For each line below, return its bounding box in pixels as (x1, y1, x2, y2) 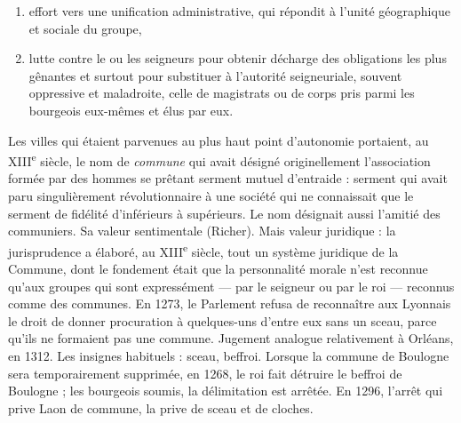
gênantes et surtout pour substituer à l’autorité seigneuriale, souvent (28, 66, 402, 84)
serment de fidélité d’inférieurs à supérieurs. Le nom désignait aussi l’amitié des (8, 204, 441, 222)
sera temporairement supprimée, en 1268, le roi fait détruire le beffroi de (8, 363, 402, 382)
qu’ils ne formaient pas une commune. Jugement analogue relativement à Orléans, (8, 329, 454, 347)
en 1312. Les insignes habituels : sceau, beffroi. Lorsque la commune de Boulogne (8, 347, 449, 364)
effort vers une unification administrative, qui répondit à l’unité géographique (28, 2, 450, 20)
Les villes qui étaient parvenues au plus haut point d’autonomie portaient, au (8, 131, 429, 149)
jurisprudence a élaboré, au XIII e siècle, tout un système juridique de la (8, 239, 399, 260)
